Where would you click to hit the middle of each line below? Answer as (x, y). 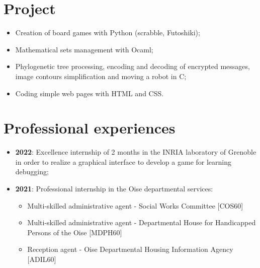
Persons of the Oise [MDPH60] (75, 232)
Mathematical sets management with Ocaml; (84, 49)
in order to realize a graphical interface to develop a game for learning (123, 161)
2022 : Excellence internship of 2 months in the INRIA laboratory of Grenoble (136, 152)
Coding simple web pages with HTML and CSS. (90, 93)
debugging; (32, 172)
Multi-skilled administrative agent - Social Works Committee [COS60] (135, 205)
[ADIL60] (42, 259)
